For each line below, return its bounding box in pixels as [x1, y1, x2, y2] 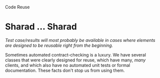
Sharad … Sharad [5, 21, 77, 32]
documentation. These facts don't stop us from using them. [5, 67, 125, 73]
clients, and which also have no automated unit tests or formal [5, 62, 131, 68]
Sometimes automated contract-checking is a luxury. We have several [5, 52, 146, 58]
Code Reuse [5, 4, 30, 10]
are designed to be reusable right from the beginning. [5, 42, 114, 48]
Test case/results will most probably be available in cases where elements [5, 37, 156, 43]
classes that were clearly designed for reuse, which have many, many [5, 57, 146, 63]
